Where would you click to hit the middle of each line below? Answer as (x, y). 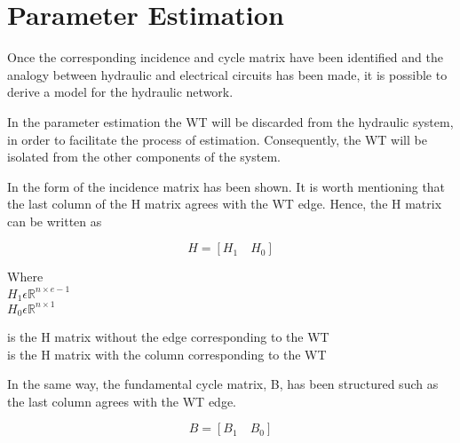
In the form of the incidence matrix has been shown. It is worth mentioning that (226, 186)
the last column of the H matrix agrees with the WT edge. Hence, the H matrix (225, 204)
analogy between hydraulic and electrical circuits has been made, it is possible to (227, 74)
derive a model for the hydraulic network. (120, 92)
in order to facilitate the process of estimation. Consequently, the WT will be (217, 139)
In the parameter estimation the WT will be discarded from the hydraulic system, (230, 121)
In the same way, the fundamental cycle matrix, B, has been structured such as (223, 384)
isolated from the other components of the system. (144, 157)
